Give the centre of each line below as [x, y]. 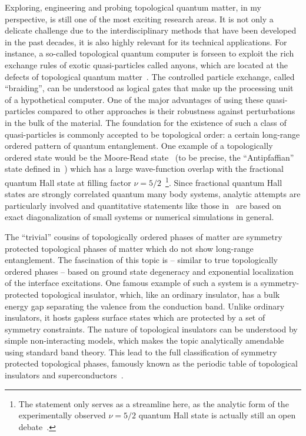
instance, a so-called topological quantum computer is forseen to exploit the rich [149, 53]
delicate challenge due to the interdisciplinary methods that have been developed [151, 30]
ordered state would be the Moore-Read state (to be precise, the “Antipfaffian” [149, 157]
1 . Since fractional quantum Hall [224, 181]
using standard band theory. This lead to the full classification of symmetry [141, 352]
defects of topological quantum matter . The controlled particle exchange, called [150, 76]
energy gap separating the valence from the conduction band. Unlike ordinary [145, 306]
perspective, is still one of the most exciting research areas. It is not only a [139, 19]
